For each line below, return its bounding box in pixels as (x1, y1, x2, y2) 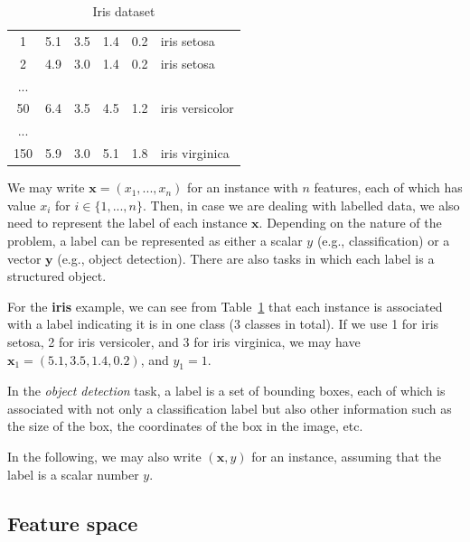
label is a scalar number (7, 464, 139, 483)
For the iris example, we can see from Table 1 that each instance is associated (7, 296, 443, 315)
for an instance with (187, 178, 298, 197)
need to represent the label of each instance (7, 213, 248, 232)
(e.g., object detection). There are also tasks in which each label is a (57, 248, 435, 267)
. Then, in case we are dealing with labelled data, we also (143, 195, 460, 214)
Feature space (7, 509, 138, 537)
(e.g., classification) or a (316, 230, 450, 249)
